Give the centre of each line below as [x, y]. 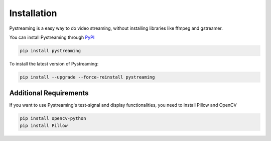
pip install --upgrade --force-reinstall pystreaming [87, 77]
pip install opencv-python [53, 119]
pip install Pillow [44, 125]
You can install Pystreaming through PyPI [52, 37]
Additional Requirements [49, 93]
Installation [33, 13]
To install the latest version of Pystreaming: [54, 63]
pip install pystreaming [50, 51]
